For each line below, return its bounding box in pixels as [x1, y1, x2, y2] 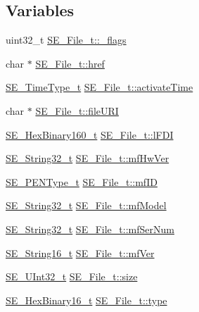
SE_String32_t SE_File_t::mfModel [6, 198, 167, 213]
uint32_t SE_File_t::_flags [6, 32, 127, 47]
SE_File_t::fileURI [35, 103, 119, 118]
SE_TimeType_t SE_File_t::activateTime [6, 80, 193, 94]
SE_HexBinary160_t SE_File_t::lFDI [6, 127, 174, 142]
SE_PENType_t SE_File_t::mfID [6, 174, 158, 189]
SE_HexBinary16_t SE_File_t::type [6, 292, 167, 307]
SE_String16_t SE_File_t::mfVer [6, 245, 155, 260]
